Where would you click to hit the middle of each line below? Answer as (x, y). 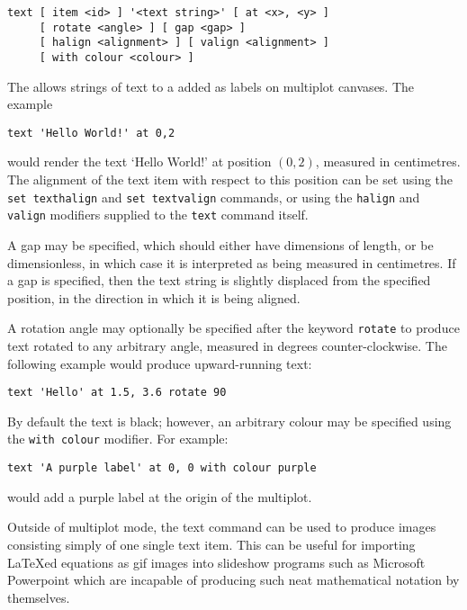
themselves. (39, 597)
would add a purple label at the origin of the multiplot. (160, 496)
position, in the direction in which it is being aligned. (154, 297)
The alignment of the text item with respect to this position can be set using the (230, 179)
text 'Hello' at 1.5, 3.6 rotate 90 (117, 393)
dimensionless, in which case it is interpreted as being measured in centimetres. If (232, 262)
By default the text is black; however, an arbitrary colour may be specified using (229, 421)
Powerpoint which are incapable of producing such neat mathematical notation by (233, 580)
